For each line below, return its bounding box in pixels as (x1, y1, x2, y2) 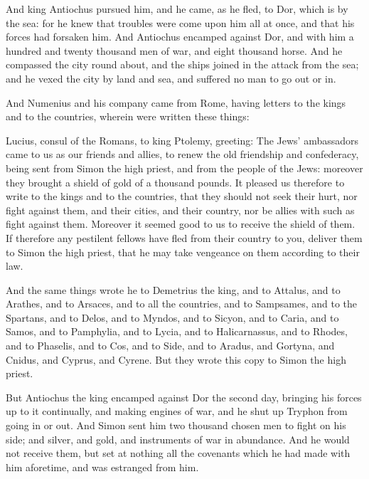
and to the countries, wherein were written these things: (6, 109, 250, 124)
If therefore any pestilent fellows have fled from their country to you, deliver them (6, 230, 363, 245)
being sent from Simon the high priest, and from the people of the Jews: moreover (6, 160, 363, 175)
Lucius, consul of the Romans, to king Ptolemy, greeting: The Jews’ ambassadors (6, 132, 359, 147)
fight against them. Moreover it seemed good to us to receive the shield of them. (6, 216, 355, 231)
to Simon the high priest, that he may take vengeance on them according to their (6, 244, 360, 259)
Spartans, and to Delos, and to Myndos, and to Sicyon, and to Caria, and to (6, 310, 339, 325)
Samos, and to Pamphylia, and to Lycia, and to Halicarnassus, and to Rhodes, (6, 324, 348, 339)
